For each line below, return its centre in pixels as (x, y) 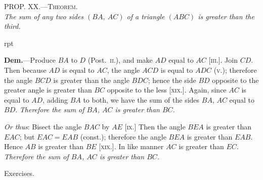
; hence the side (172, 80)
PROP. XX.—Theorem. (41, 6)
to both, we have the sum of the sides (141, 99)
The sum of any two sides (44, 16)
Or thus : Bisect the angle (43, 126)
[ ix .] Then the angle (155, 126)
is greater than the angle (91, 80)
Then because (25, 70)
